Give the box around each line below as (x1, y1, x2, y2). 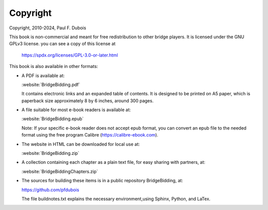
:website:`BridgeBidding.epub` (21, 116, 84, 122)
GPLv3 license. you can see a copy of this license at (9, 41, 116, 47)
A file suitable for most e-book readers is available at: (21, 107, 131, 113)
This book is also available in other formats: (9, 64, 98, 70)
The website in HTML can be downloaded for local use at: (21, 141, 140, 147)
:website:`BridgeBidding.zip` (21, 150, 79, 156)
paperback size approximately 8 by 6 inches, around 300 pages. (21, 97, 154, 104)
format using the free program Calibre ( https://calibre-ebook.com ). (21, 132, 158, 138)
